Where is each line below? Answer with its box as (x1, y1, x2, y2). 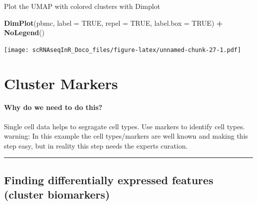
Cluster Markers (4, 73, 118, 93)
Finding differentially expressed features (4, 172, 214, 187)
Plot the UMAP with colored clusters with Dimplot (4, 1, 160, 11)
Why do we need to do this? (4, 102, 102, 112)
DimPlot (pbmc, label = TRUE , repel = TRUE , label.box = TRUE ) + (4, 17, 223, 28)
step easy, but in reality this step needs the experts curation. (4, 140, 188, 151)
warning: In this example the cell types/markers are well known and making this (4, 131, 248, 141)
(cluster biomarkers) (4, 187, 110, 202)
